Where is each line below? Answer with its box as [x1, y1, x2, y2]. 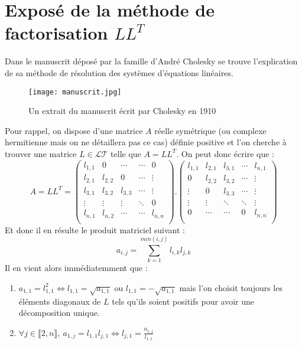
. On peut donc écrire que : [176, 147, 274, 159]
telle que [111, 147, 141, 159]
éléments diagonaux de [18, 295, 101, 307]
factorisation [5, 21, 108, 45]
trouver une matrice [5, 147, 77, 159]
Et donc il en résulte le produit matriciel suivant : [5, 223, 185, 236]
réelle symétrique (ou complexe [154, 124, 267, 136]
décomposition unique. [18, 306, 100, 319]
